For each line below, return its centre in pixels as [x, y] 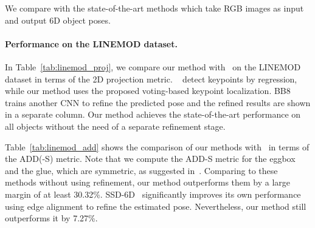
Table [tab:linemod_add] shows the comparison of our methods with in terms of [157, 146]
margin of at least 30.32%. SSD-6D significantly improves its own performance [153, 194]
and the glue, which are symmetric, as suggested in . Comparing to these [141, 170]
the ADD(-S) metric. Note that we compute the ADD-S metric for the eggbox [150, 159]
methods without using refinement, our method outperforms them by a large [148, 182]
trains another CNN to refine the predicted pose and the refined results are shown [158, 102]
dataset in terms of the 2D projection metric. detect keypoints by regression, [151, 79]
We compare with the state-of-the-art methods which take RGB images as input [154, 8]
